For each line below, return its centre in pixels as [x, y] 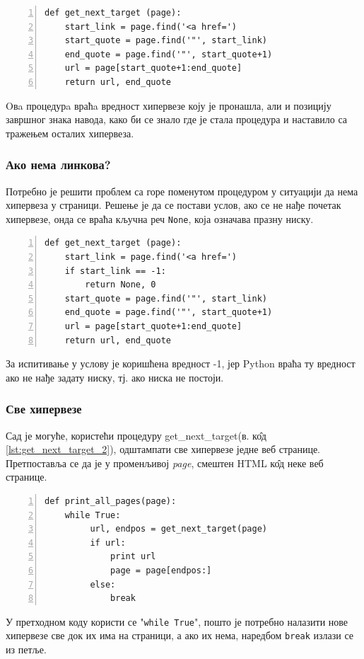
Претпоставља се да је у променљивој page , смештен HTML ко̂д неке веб [165, 463]
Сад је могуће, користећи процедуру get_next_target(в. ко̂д [136, 435]
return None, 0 [121, 285]
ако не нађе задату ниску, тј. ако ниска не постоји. [115, 377]
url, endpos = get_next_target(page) [178, 529]
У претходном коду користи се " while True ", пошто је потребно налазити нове [177, 621]
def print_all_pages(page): [111, 501]
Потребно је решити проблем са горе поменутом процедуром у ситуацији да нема [182, 191]
